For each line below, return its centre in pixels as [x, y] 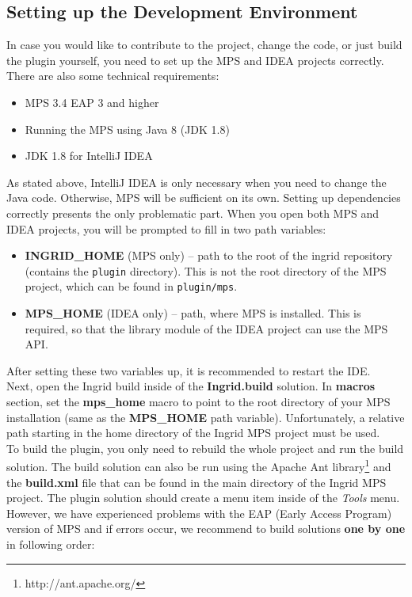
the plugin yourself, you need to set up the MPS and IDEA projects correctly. [195, 60]
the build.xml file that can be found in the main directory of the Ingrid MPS [196, 482]
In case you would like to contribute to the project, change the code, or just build [204, 45]
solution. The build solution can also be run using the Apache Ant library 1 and [199, 466]
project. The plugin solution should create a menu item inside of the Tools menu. [203, 498]
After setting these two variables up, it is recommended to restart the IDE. [189, 370]
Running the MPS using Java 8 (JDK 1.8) [127, 129]
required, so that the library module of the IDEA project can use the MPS [206, 328]
